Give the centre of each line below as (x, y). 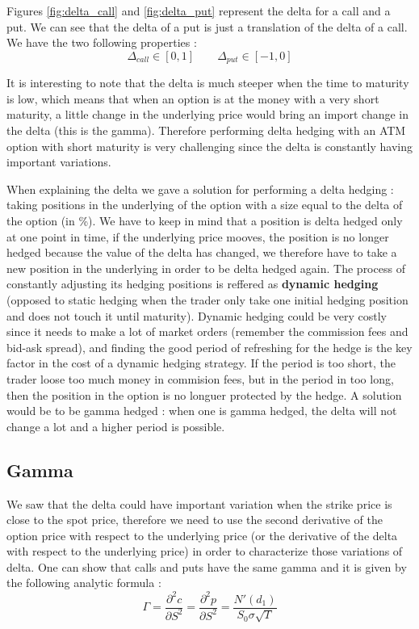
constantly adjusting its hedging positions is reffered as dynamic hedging (193, 284)
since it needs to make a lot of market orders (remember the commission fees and (207, 331)
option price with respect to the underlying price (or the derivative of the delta (202, 535)
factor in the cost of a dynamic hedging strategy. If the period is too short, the (201, 363)
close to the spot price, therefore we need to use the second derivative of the (195, 520)
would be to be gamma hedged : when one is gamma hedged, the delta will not (202, 411)
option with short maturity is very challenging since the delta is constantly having (209, 146)
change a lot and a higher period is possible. (116, 426)
